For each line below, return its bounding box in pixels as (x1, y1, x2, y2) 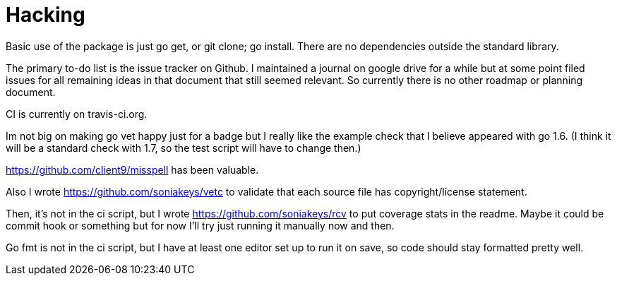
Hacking (6, 3, 85, 27)
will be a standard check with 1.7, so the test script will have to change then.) (6, 141, 361, 154)
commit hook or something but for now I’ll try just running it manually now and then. (6, 219, 395, 232)
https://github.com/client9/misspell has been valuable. (6, 163, 259, 176)
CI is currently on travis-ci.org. (6, 107, 148, 120)
